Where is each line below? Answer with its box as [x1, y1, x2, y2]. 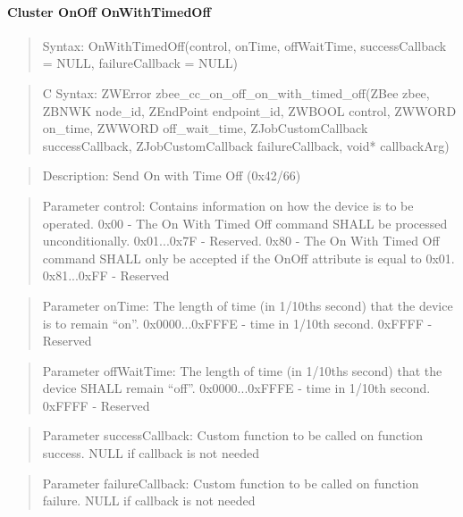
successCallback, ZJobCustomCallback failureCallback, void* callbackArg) [42, 136, 450, 154]
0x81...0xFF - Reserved [42, 266, 170, 285]
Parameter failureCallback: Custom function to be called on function [42, 473, 419, 492]
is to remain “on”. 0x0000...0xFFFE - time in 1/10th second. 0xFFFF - [42, 313, 433, 332]
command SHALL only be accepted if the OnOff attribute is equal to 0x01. [42, 248, 455, 267]
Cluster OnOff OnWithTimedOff [7, 2, 211, 21]
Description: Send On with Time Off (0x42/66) [42, 166, 301, 185]
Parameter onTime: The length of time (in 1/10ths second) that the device [42, 296, 453, 314]
